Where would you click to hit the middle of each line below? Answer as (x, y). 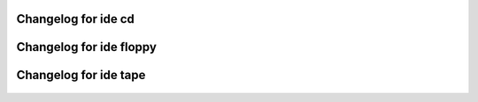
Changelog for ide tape (81, 75)
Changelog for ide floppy (86, 47)
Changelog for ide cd (75, 19)
